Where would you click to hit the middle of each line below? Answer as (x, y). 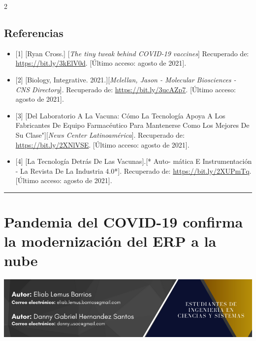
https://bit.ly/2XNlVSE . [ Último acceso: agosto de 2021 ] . (102, 144)
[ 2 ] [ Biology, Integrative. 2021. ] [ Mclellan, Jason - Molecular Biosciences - (126, 79)
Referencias (34, 32)
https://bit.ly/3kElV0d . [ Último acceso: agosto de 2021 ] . (101, 63)
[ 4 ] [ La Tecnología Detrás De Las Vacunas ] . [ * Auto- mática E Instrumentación (134, 161)
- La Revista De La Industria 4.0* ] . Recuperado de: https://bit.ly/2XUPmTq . (133, 170)
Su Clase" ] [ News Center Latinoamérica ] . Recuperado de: (100, 134)
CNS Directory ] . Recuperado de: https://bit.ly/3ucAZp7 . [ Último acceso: (126, 89)
